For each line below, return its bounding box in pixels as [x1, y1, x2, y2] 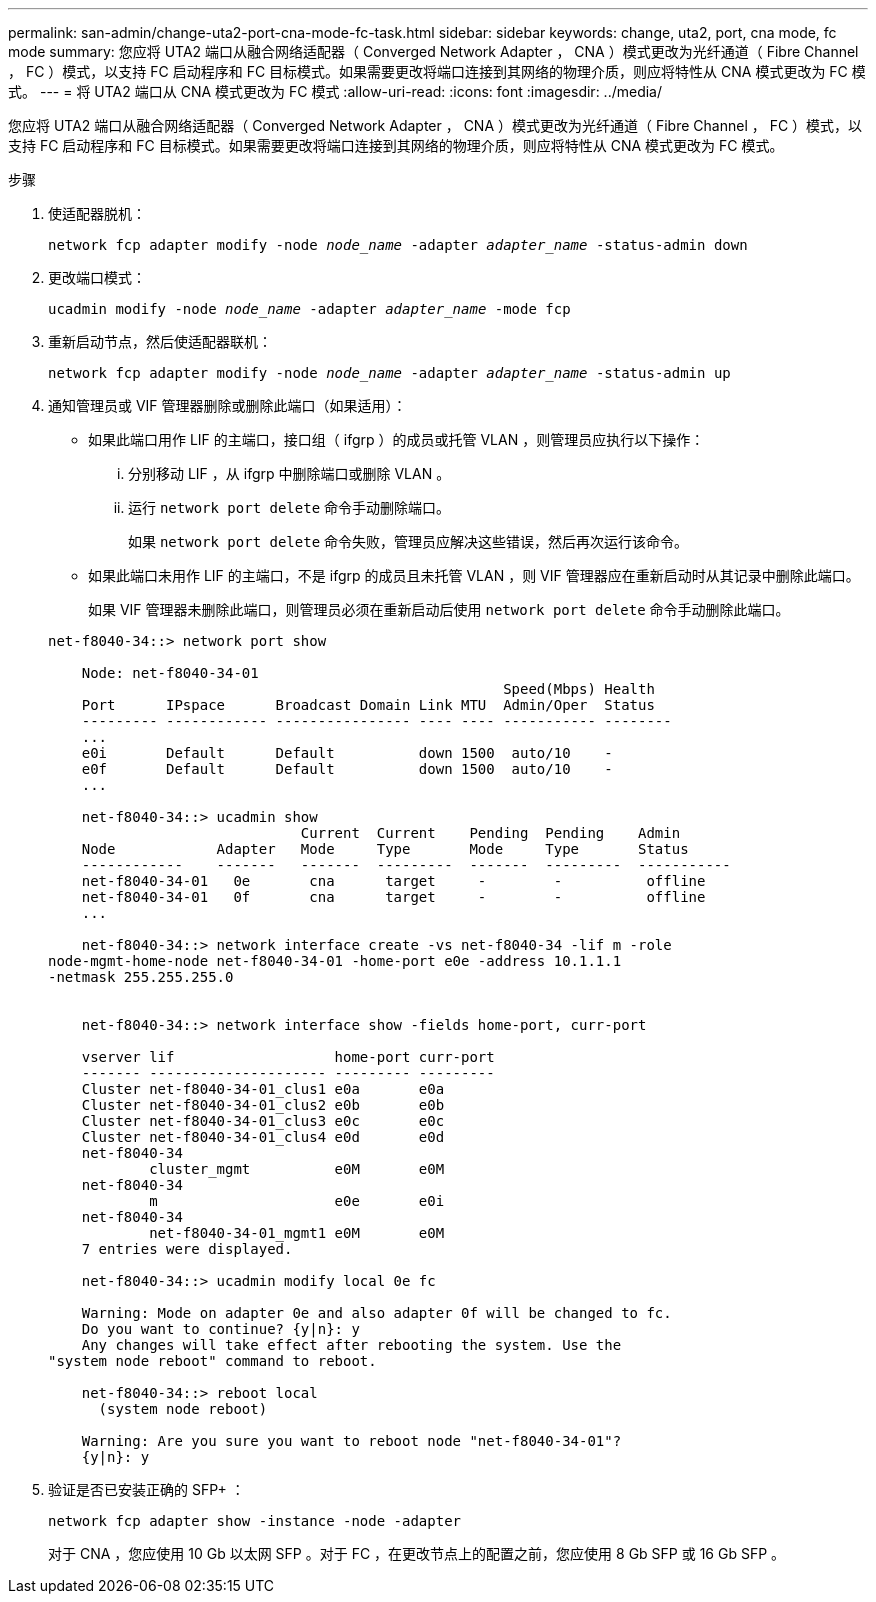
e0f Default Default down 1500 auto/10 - [81, 761, 613, 777]
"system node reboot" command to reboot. [48, 1353, 377, 1369]
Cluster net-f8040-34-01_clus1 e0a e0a [81, 1081, 445, 1097]
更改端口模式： [48, 269, 146, 286]
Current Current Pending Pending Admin [300, 825, 681, 841]
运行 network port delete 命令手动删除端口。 [128, 499, 451, 516]
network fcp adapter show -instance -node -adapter [48, 1513, 462, 1529]
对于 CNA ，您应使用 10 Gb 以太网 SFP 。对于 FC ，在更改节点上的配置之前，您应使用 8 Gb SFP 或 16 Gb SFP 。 [48, 1545, 786, 1562]
